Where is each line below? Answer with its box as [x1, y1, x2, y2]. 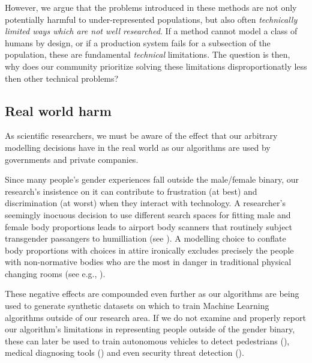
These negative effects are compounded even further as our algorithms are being [5, 287, 299, 300]
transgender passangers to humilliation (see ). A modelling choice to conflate [5, 232, 286, 245]
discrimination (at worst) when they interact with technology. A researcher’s [5, 197, 286, 209]
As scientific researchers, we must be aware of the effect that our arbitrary [5, 129, 278, 142]
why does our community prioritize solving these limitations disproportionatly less [5, 59, 307, 72]
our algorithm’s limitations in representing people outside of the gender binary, [5, 323, 295, 335]
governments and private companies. [5, 153, 139, 165]
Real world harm [5, 101, 112, 120]
